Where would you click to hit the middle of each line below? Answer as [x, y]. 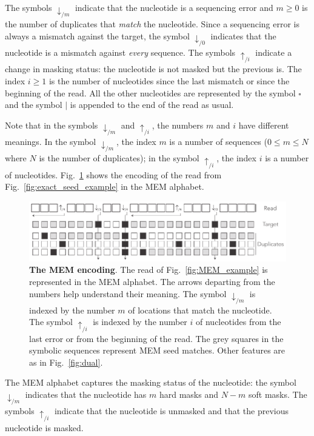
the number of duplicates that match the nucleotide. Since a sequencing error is [152, 24]
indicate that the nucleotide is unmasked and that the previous [171, 411]
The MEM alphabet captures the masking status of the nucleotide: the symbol [151, 382]
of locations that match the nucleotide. [200, 310]
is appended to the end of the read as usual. [152, 105]
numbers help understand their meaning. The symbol [128, 293]
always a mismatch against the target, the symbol [97, 35]
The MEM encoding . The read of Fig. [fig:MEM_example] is [149, 270]
